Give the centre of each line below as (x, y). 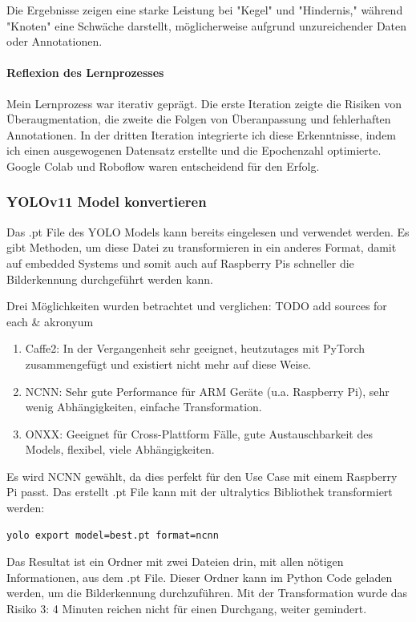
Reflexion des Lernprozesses (85, 73)
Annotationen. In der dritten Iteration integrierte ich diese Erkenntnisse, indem (202, 134)
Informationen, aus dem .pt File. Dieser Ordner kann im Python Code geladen (200, 577)
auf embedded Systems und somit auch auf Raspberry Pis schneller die (180, 263)
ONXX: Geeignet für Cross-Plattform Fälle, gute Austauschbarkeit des (199, 433)
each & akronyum (50, 321)
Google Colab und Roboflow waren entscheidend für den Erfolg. (163, 166)
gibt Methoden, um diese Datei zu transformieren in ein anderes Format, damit (202, 247)
